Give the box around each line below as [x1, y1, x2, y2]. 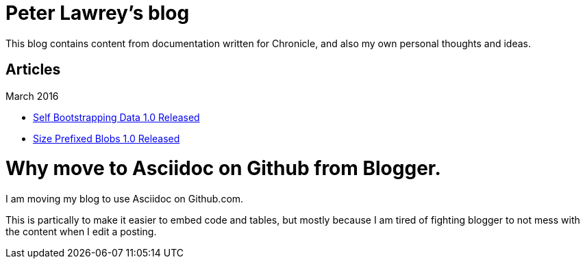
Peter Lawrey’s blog [5, 1, 190, 25]
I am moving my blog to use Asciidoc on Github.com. [5, 193, 244, 205]
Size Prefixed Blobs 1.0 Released [33, 132, 180, 144]
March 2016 [5, 90, 59, 102]
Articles [5, 61, 61, 79]
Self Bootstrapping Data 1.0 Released [33, 111, 200, 123]
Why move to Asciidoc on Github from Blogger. [5, 157, 441, 181]
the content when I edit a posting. [5, 226, 157, 238]
